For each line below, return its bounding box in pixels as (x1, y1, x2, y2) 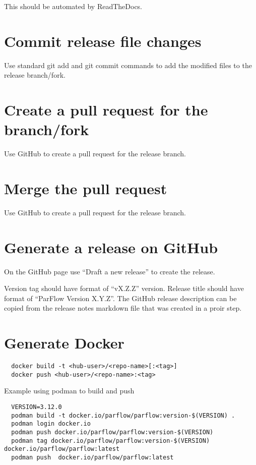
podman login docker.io (11, 420, 91, 428)
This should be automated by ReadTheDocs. (4, 1, 143, 11)
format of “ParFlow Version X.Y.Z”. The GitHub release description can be (4, 293, 237, 303)
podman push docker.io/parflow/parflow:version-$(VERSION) (11, 429, 214, 436)
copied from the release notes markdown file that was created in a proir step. (4, 303, 242, 313)
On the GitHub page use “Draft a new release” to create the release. (4, 266, 215, 276)
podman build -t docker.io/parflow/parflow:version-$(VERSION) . (11, 412, 235, 419)
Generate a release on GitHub (4, 237, 218, 257)
